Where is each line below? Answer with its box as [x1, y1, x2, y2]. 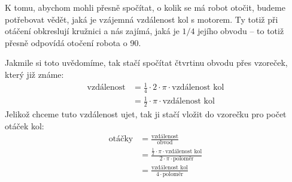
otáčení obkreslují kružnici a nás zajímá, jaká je [5, 25, 180, 37]
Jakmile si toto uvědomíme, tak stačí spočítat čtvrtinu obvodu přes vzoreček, [5, 56, 288, 69]
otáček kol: [5, 119, 44, 132]
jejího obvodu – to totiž [197, 25, 284, 37]
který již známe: [5, 68, 64, 80]
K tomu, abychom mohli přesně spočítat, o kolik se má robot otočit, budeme [5, 1, 285, 13]
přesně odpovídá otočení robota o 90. [5, 36, 141, 48]
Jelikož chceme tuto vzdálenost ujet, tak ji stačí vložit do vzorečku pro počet [5, 108, 287, 120]
